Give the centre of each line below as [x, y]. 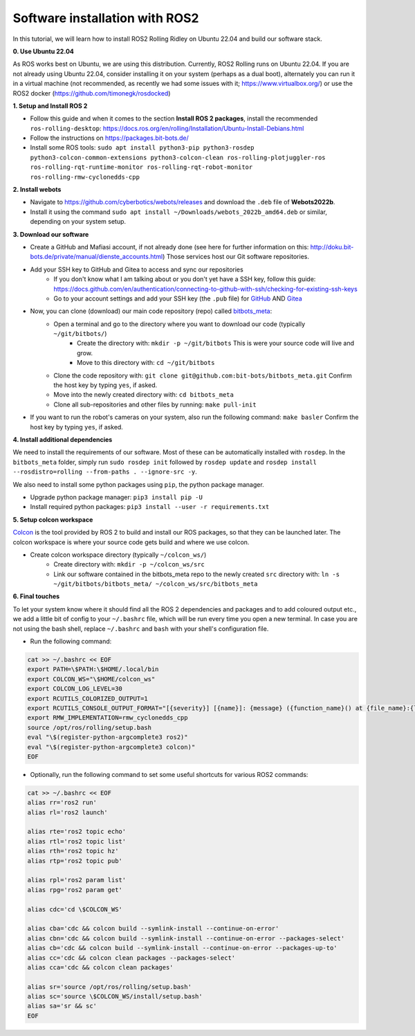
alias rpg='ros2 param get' [75, 890]
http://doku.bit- [332, 247]
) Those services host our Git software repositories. [236, 257]
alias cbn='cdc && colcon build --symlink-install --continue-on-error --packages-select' [186, 938]
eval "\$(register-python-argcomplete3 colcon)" [111, 747]
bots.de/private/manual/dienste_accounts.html [96, 257]
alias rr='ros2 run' [62, 803]
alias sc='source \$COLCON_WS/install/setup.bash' [115, 997]
